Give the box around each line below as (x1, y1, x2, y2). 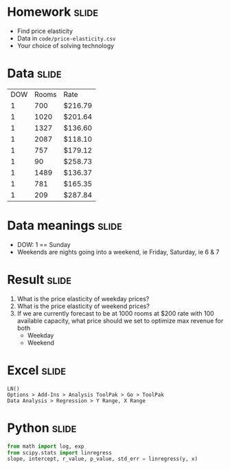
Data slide (7, 66, 62, 81)
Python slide (7, 420, 77, 435)
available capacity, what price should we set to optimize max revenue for (16, 316, 224, 325)
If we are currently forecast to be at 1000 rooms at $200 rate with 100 (16, 309, 214, 317)
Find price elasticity (16, 27, 73, 35)
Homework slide (7, 4, 98, 20)
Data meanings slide (7, 218, 122, 234)
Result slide (7, 272, 72, 287)
